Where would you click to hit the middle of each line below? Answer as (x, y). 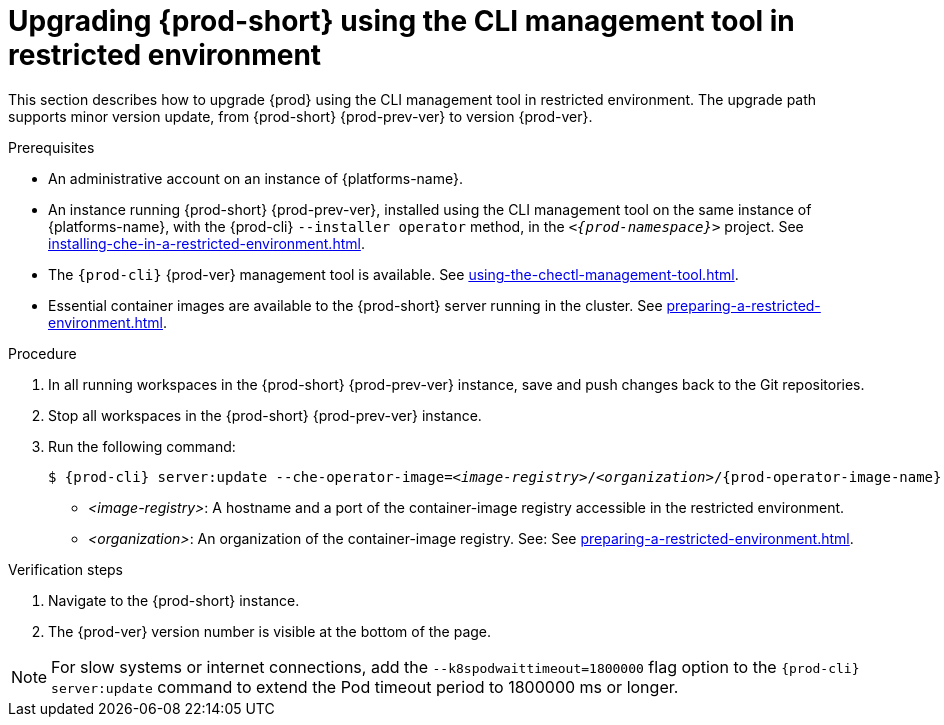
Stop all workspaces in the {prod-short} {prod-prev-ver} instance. (265, 415)
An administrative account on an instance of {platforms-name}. (256, 178)
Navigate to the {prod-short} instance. (174, 600)
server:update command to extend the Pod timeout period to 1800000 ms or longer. (365, 686)
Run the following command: (142, 446)
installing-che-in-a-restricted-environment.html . (206, 243)
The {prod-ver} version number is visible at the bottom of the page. (270, 631)
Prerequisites (51, 147)
